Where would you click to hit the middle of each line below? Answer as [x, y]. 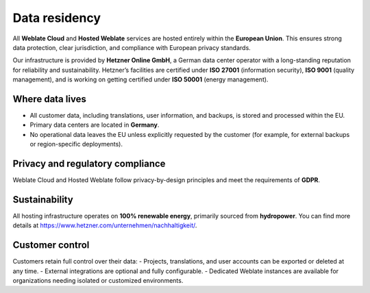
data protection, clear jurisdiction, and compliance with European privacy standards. [132, 47]
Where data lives [50, 99]
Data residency [57, 18]
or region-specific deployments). [76, 144]
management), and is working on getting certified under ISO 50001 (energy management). [140, 79]
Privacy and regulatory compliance [89, 164]
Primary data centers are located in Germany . [95, 125]
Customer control [51, 245]
